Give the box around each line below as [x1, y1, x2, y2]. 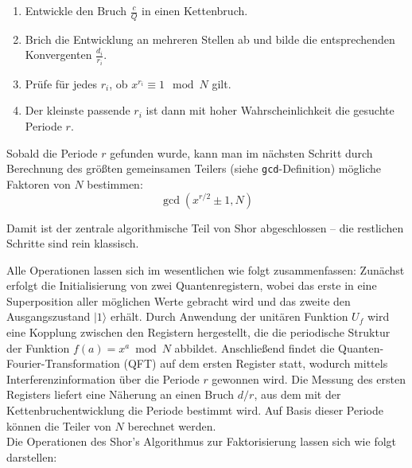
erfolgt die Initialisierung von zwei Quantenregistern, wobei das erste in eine [6, 277, 377, 294]
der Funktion [6, 339, 70, 356]
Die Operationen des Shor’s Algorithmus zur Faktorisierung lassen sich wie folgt [6, 433, 397, 450]
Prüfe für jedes [25, 75, 97, 92]
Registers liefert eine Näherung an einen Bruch [6, 386, 235, 403]
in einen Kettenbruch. [142, 2, 248, 18]
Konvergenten [25, 46, 92, 63]
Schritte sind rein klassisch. [6, 235, 139, 252]
